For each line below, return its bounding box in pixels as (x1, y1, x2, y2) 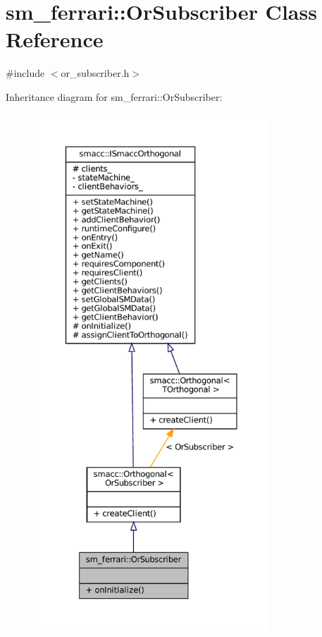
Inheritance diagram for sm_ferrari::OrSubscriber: (6, 89, 223, 104)
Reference (6, 25, 104, 54)
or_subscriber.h (61, 66, 130, 80)
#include (6, 66, 45, 80)
